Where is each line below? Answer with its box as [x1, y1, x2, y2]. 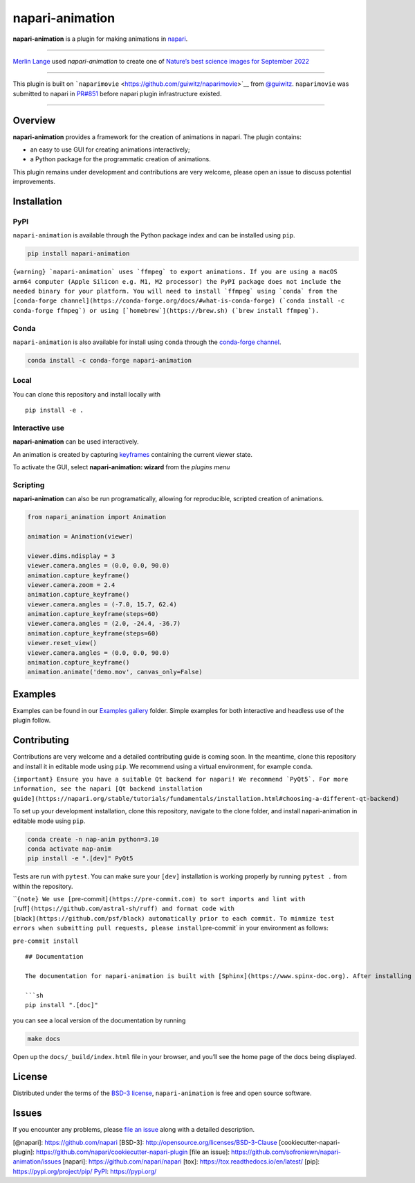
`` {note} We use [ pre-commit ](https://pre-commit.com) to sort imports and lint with [12, 895, 306, 903]
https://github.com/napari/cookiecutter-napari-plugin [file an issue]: [35, 1148, 230, 1156]
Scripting [12, 480, 45, 489]
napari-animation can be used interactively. [12, 437, 139, 446]
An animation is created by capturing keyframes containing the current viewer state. [12, 450, 252, 458]
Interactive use [12, 423, 65, 433]
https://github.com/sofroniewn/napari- [230, 1148, 342, 1156]
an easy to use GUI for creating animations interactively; [30, 145, 190, 154]
